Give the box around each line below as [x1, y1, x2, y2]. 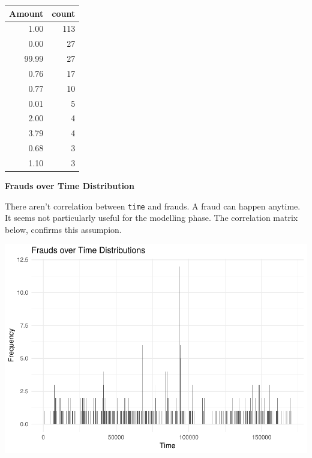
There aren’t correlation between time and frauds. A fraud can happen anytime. [5, 199, 301, 212]
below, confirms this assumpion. [5, 223, 122, 235]
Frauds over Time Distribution [5, 179, 134, 192]
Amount [9, 7, 44, 19]
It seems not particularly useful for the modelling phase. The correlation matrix [5, 211, 298, 224]
